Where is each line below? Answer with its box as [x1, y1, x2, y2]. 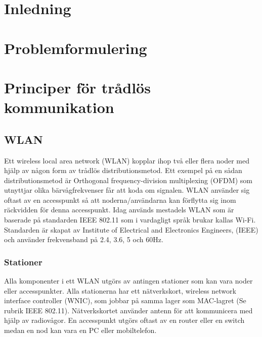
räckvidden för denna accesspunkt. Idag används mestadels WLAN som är [4, 204, 234, 215]
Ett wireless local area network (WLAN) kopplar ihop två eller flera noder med [4, 155, 249, 165]
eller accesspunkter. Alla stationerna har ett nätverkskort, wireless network [4, 285, 236, 296]
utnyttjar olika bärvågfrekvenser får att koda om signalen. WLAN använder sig [4, 185, 250, 195]
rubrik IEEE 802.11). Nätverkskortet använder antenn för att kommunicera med [4, 305, 253, 315]
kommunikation [4, 97, 114, 118]
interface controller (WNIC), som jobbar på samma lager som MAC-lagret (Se [4, 295, 246, 306]
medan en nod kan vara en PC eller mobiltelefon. [4, 325, 157, 335]
